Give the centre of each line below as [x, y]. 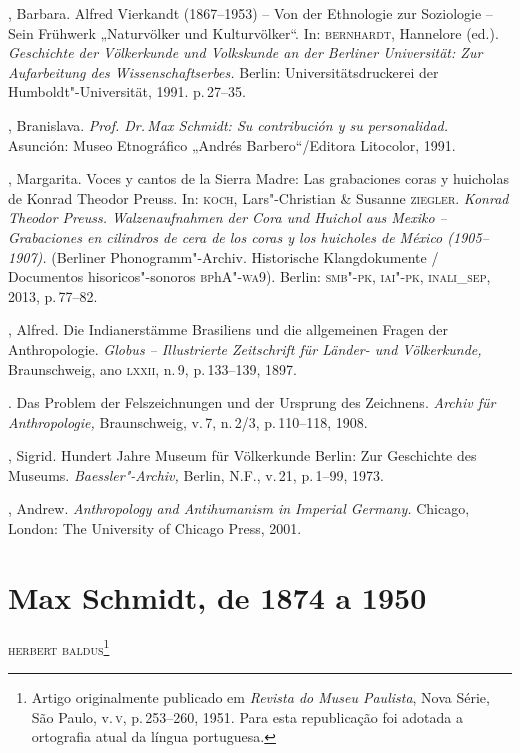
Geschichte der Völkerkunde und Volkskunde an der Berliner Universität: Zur [245, 52]
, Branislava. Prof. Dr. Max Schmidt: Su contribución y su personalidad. [228, 124]
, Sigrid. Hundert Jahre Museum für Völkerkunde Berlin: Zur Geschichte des [242, 455]
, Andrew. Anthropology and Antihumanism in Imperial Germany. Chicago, [239, 508]
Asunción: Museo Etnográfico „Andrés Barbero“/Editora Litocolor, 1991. [232, 144]
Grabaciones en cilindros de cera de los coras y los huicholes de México [225, 236]
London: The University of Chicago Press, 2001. [155, 528]
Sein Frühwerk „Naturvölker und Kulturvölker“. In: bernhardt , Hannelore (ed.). [253, 32]
